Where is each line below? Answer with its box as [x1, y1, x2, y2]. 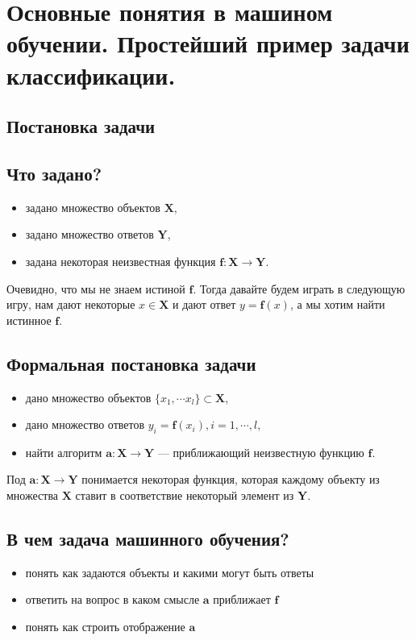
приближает [213, 591, 271, 608]
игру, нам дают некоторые [6, 296, 135, 313]
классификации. [6, 58, 176, 91]
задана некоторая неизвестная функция [25, 252, 216, 269]
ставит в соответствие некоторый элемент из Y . [75, 487, 311, 504]
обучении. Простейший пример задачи [6, 27, 410, 60]
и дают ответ [173, 296, 236, 313]
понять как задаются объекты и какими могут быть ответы [25, 563, 314, 580]
